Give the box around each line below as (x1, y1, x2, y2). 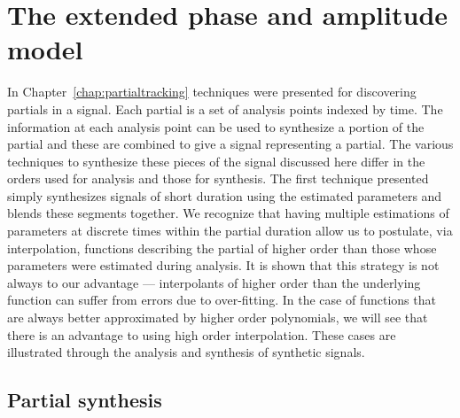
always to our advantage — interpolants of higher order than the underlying (7, 273, 421, 291)
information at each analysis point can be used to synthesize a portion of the (7, 117, 425, 135)
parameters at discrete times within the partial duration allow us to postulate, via (7, 221, 453, 240)
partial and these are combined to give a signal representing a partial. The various (7, 135, 454, 153)
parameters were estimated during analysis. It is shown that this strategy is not (7, 256, 440, 275)
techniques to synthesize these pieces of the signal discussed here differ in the (7, 151, 425, 170)
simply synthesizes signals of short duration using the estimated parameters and (7, 186, 442, 205)
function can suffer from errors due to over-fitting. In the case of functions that (7, 290, 436, 309)
